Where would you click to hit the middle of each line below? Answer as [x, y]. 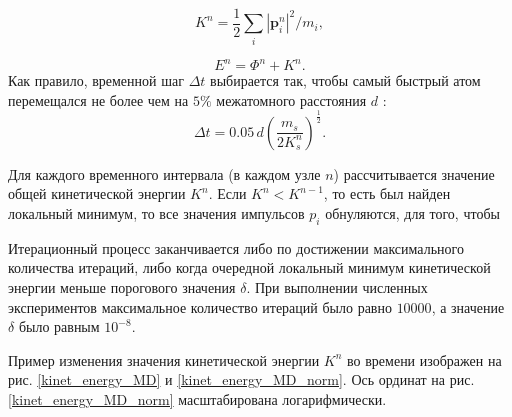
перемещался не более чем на [98, 99]
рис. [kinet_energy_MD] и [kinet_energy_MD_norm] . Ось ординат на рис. [241, 379]
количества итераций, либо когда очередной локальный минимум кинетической [249, 267]
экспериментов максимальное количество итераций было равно [200, 306]
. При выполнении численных [337, 287]
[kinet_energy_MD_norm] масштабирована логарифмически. [197, 398]
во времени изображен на [424, 359]
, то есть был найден [387, 193]
